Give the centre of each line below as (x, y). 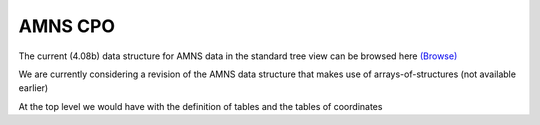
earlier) (33, 88)
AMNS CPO (66, 26)
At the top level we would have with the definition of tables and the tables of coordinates (200, 106)
